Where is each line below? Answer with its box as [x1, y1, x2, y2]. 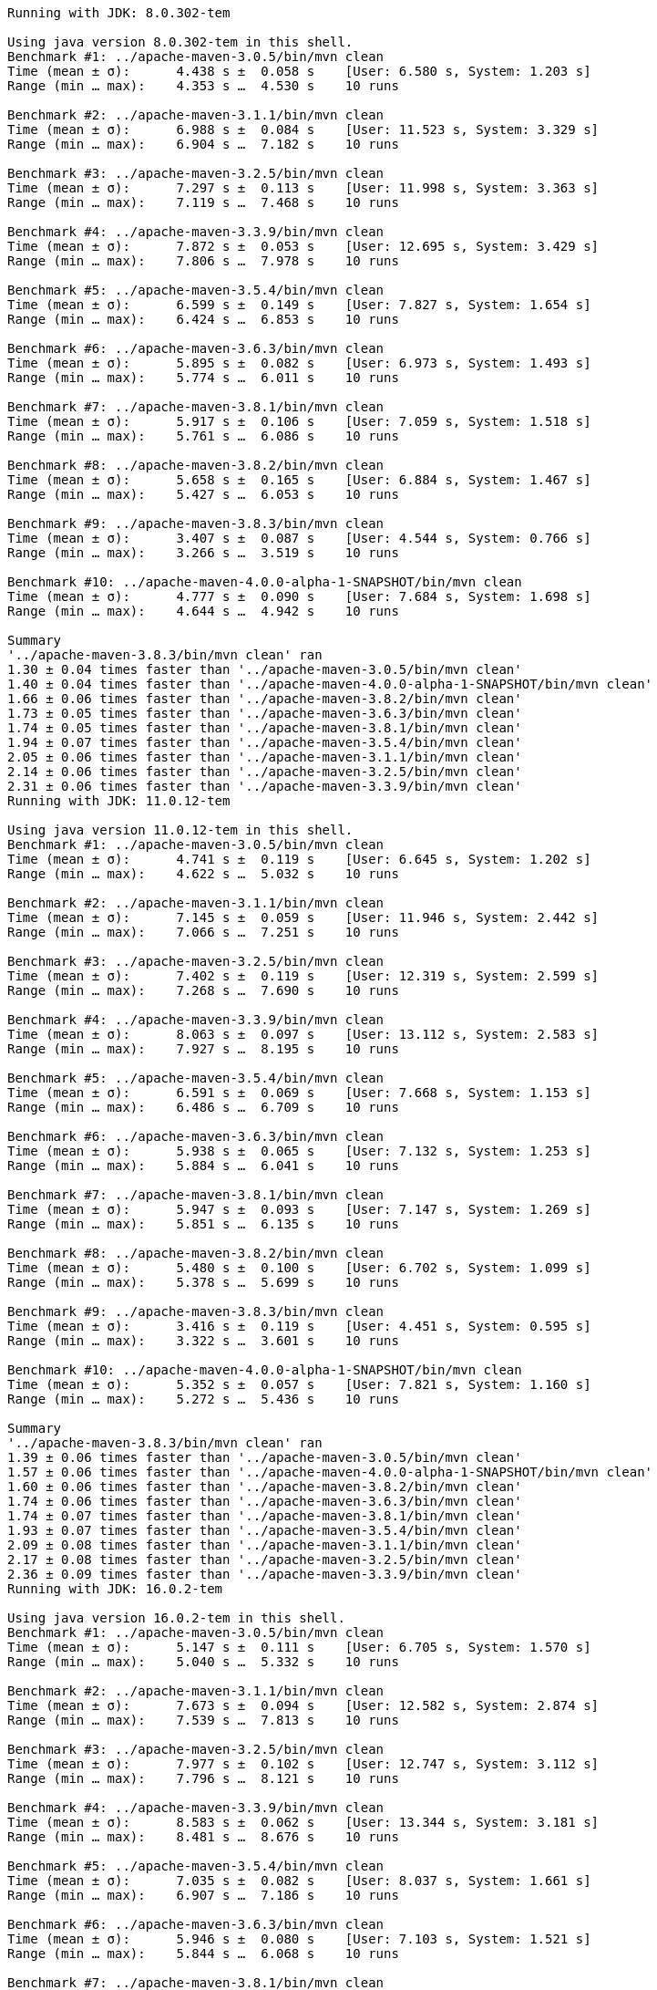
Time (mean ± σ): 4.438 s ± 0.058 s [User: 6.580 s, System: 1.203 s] [7, 64, 591, 78]
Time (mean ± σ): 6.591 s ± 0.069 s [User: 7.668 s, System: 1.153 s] [7, 1085, 591, 1100]
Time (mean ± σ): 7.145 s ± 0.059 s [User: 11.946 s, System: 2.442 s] [7, 910, 600, 925]
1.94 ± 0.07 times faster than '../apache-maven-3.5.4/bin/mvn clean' [7, 735, 522, 750]
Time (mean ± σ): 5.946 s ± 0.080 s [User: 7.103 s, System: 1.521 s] [7, 1932, 591, 1946]
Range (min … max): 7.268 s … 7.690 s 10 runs [7, 983, 399, 998]
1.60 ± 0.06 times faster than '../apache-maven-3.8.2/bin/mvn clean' [7, 1479, 522, 1494]
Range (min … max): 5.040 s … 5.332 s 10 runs [7, 1654, 399, 1669]
